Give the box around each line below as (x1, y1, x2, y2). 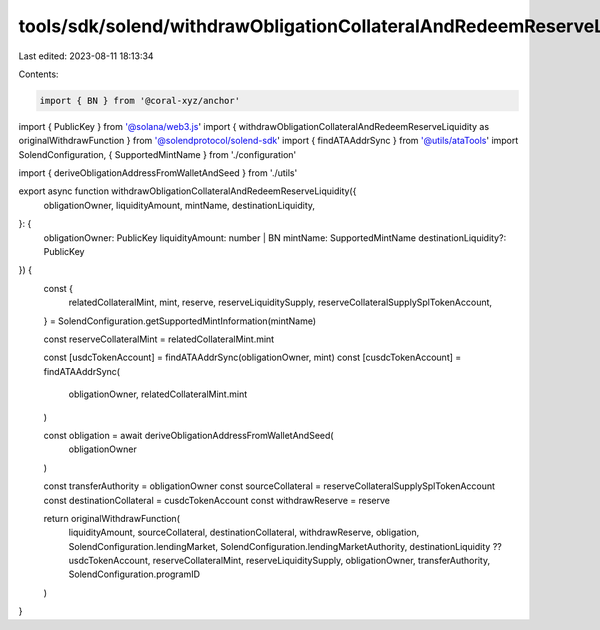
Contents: (18, 68, 59, 80)
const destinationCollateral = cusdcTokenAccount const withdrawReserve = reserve (43, 494, 390, 506)
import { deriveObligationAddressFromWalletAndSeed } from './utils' (18, 167, 298, 179)
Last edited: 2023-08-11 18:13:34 (18, 50, 154, 62)
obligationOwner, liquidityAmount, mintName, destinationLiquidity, (43, 199, 315, 211)
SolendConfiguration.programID (68, 568, 200, 580)
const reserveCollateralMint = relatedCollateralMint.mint (43, 333, 275, 345)
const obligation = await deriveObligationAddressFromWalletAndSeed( (43, 429, 334, 441)
